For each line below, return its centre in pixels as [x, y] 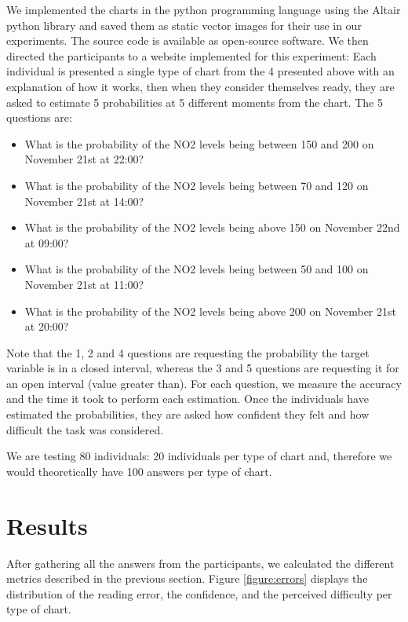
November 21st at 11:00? [84, 284]
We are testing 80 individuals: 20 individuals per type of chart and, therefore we [199, 456]
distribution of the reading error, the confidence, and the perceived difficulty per [199, 593]
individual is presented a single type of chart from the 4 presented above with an [200, 71]
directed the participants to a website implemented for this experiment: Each [191, 55]
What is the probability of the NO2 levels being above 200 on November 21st [210, 311]
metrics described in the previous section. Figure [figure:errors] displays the [187, 578]
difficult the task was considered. [85, 429]
